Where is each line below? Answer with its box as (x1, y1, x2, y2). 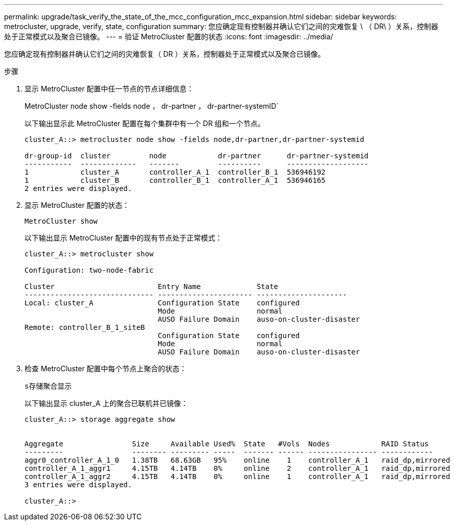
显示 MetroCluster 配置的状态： (24, 201, 130, 209)
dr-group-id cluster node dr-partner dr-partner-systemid (24, 152, 369, 160)
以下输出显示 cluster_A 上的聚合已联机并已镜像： (24, 399, 188, 408)
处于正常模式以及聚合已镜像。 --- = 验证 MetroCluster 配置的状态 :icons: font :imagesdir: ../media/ (4, 32, 333, 41)
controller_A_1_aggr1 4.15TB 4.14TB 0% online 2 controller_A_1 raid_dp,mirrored (24, 464, 450, 472)
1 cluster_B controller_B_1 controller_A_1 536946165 (24, 176, 326, 184)
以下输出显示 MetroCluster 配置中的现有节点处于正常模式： (24, 233, 222, 242)
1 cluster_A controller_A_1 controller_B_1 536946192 (24, 168, 326, 176)
